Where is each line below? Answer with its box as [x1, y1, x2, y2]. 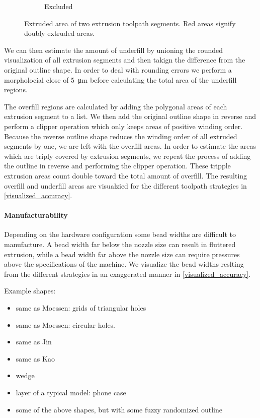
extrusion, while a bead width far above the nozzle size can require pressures [4, 249, 240, 259]
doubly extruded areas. [24, 28, 95, 38]
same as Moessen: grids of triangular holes [16, 303, 146, 313]
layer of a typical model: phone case [16, 387, 126, 398]
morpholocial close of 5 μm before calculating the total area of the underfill [4, 74, 237, 85]
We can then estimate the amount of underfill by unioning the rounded [4, 44, 223, 55]
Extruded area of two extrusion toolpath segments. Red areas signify [24, 18, 236, 28]
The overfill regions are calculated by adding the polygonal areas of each [4, 101, 227, 111]
